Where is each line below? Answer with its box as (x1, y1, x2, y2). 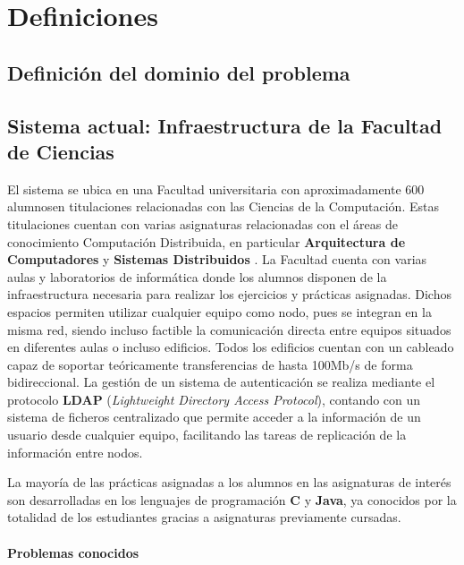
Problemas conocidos (7, 543, 139, 561)
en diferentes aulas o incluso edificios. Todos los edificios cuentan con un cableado (7, 338, 454, 356)
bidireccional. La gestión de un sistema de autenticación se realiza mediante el (7, 372, 435, 391)
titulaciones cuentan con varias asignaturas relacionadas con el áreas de (7, 214, 398, 233)
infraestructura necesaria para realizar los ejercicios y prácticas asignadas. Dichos (7, 285, 451, 304)
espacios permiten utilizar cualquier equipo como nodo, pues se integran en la (7, 302, 432, 321)
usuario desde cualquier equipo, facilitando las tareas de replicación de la (7, 425, 407, 444)
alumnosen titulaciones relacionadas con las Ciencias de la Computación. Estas (7, 197, 439, 216)
